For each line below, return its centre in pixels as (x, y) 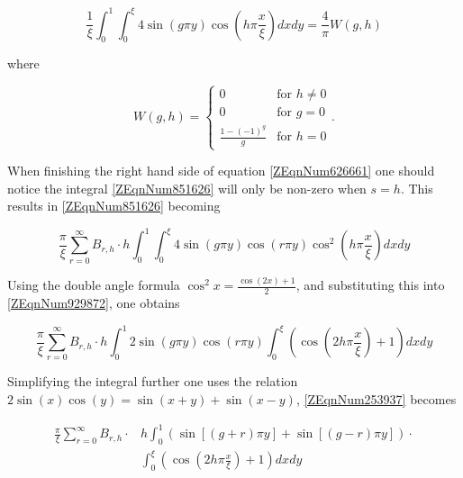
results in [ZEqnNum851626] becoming (114, 206)
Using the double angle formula (94, 285)
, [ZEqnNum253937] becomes (376, 398)
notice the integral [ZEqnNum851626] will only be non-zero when (187, 188)
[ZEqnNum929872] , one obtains (94, 302)
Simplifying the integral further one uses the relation (153, 381)
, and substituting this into (370, 285)
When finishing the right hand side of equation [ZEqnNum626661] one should (221, 171)
